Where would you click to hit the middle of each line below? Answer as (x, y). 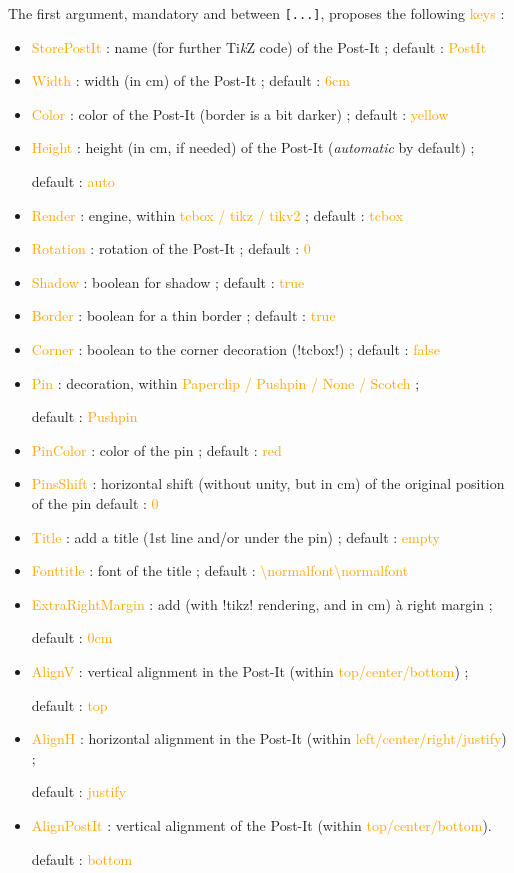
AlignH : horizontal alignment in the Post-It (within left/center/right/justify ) (269, 738)
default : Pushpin (84, 416)
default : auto (73, 181)
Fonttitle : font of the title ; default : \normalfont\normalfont (220, 570)
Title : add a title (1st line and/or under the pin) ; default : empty (235, 536)
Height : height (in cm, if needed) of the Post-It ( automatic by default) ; (253, 147)
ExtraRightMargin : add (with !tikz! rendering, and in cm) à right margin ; (262, 603)
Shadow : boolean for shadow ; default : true (168, 281)
